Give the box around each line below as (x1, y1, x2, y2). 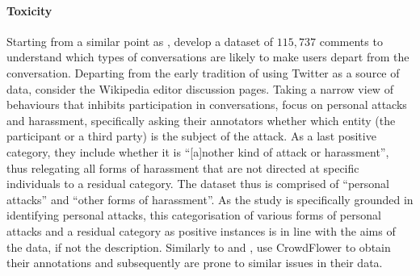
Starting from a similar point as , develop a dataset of (6, 32, 274, 49)
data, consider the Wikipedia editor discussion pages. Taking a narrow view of (6, 80, 393, 97)
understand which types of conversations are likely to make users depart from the (6, 48, 409, 65)
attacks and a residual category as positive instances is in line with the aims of (6, 222, 396, 239)
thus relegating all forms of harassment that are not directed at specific (6, 159, 359, 176)
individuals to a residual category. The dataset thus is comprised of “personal (6, 175, 389, 192)
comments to (319, 32, 383, 49)
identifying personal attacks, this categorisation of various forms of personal (6, 207, 381, 224)
